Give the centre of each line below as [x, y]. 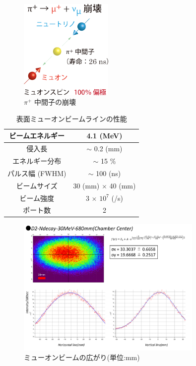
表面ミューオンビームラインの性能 [71, 118]
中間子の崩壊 [55, 102]
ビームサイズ [37, 185]
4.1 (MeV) [104, 136]
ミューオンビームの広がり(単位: [75, 357]
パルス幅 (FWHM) [37, 173]
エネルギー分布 [37, 161]
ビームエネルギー [37, 136]
